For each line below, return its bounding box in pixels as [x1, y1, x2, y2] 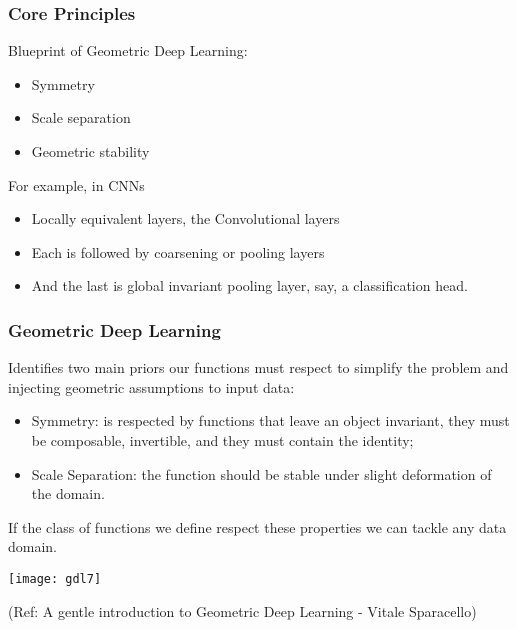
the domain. [31, 483, 105, 504]
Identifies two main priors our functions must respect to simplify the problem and [8, 357, 509, 378]
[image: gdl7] [8, 571, 102, 586]
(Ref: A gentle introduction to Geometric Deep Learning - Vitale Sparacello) [8, 600, 477, 621]
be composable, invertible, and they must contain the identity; [31, 429, 414, 450]
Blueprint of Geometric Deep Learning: [8, 40, 248, 61]
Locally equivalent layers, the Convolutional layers [31, 208, 340, 229]
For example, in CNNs [8, 174, 145, 195]
